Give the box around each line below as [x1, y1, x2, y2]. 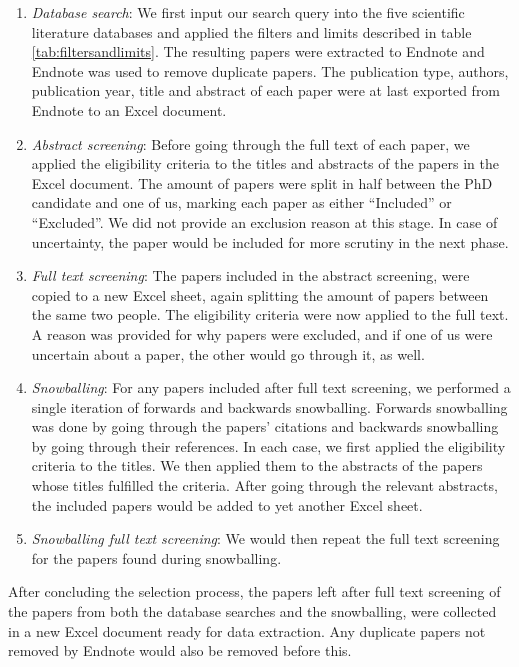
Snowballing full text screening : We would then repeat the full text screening [31, 528, 500, 549]
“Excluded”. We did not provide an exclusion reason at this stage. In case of [31, 211, 498, 232]
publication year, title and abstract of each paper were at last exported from [31, 80, 501, 101]
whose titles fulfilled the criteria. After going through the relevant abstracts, [31, 475, 498, 496]
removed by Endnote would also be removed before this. [8, 640, 352, 661]
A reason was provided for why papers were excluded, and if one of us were [31, 323, 493, 344]
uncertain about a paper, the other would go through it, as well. [31, 343, 425, 364]
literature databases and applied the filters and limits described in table [31, 21, 472, 42]
